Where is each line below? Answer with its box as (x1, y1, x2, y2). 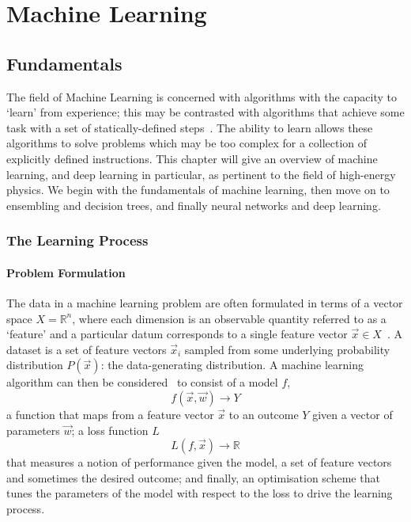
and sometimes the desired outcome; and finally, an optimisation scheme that (6, 469, 380, 486)
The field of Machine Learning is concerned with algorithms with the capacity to (6, 88, 397, 105)
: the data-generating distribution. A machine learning (100, 356, 364, 373)
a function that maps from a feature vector (6, 406, 214, 422)
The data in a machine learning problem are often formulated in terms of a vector (6, 294, 403, 311)
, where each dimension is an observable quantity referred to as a (72, 310, 386, 326)
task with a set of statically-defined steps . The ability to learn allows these (6, 119, 373, 135)
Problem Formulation (6, 264, 126, 280)
